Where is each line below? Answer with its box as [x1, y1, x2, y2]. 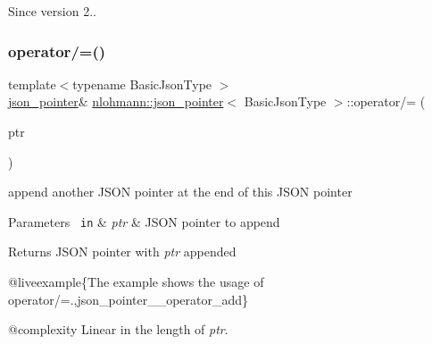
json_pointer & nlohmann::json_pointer [8, 92, 224, 111]
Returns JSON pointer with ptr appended [8, 242, 237, 261]
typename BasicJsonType [72, 74, 212, 93]
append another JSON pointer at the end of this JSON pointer [8, 182, 353, 201]
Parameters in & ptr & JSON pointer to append [8, 212, 280, 231]
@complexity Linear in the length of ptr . [8, 320, 228, 339]
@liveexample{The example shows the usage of [8, 273, 264, 291]
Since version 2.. [8, 2, 96, 20]
